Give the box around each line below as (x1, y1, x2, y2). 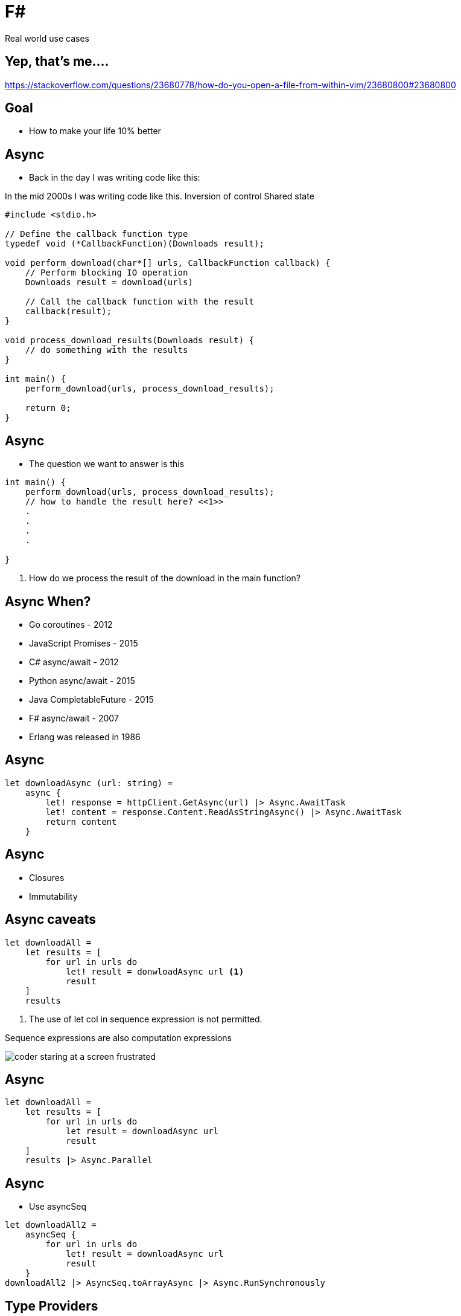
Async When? (5, 593, 91, 609)
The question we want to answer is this (29, 459, 185, 469)
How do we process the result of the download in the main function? (29, 573, 300, 584)
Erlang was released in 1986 (29, 731, 141, 742)
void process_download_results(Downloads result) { (5, 335, 255, 346)
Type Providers (5, 1298, 98, 1314)
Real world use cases (5, 33, 89, 44)
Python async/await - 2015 (29, 675, 135, 686)
